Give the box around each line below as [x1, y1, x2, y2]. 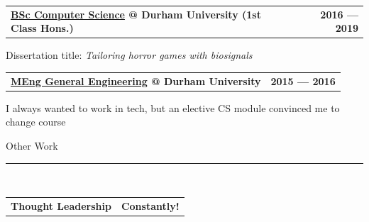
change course [6, 114, 66, 129]
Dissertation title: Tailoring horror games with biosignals [6, 48, 253, 62]
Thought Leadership [11, 199, 111, 213]
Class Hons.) [11, 21, 74, 35]
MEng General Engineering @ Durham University [11, 73, 261, 88]
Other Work [6, 138, 58, 153]
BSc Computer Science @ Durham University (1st [11, 6, 261, 21]
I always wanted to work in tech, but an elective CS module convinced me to [6, 100, 340, 115]
